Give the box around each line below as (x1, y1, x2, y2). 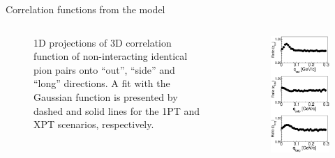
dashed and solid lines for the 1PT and (33, 103, 200, 118)
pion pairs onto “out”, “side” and (33, 62, 175, 77)
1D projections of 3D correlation (33, 35, 172, 49)
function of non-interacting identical (33, 49, 188, 63)
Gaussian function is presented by (33, 89, 178, 104)
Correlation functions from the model (6, 2, 165, 16)
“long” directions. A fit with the (33, 76, 170, 90)
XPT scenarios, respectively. (33, 117, 154, 132)
